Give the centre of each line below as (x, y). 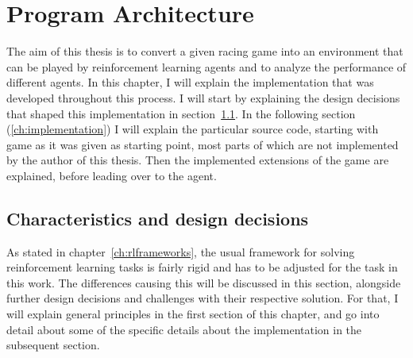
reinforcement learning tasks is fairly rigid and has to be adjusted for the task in (202, 267)
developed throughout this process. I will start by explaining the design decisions (203, 97)
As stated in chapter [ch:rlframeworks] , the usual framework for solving (181, 251)
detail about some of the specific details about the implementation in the (184, 329)
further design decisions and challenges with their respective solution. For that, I (203, 298)
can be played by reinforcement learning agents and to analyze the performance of (206, 66)
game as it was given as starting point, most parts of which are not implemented (203, 144)
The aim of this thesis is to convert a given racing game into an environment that (205, 51)
